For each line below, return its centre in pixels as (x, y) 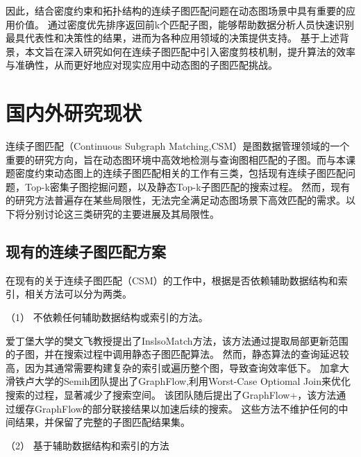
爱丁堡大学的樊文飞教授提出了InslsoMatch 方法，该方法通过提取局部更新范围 (177, 340)
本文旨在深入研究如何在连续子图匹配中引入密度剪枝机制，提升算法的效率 (190, 51)
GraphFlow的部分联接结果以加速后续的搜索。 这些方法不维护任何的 (186, 408)
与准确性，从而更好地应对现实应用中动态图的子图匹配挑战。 (142, 65)
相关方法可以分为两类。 (78, 294)
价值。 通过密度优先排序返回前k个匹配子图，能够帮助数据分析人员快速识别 (185, 24)
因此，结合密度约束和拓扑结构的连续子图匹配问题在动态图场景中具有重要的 (176, 10)
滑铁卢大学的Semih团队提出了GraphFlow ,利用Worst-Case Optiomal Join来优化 (178, 381)
